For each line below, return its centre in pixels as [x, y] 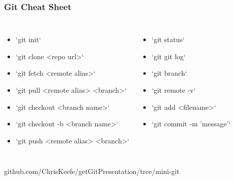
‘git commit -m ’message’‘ [191, 124]
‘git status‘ [168, 39]
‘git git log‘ [169, 56]
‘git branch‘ [169, 73]
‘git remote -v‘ [174, 90]
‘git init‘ [28, 39]
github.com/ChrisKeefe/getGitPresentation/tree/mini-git [92, 171]
